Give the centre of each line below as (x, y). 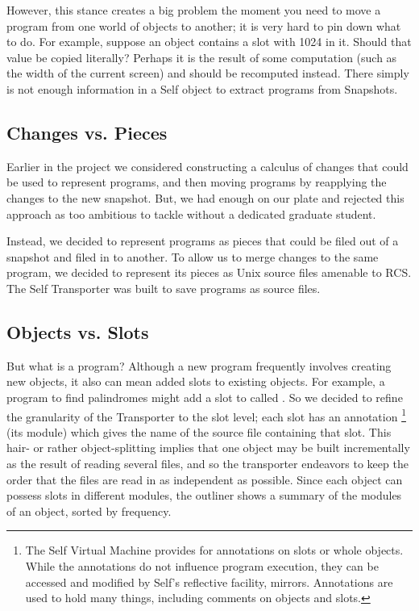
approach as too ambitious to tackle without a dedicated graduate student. (191, 213)
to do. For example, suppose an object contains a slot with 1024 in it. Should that (209, 42)
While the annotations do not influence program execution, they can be (202, 565)
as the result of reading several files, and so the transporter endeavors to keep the (207, 463)
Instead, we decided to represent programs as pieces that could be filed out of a (203, 241)
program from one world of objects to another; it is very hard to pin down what (204, 25)
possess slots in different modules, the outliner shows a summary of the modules (204, 495)
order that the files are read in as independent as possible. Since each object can (205, 479)
